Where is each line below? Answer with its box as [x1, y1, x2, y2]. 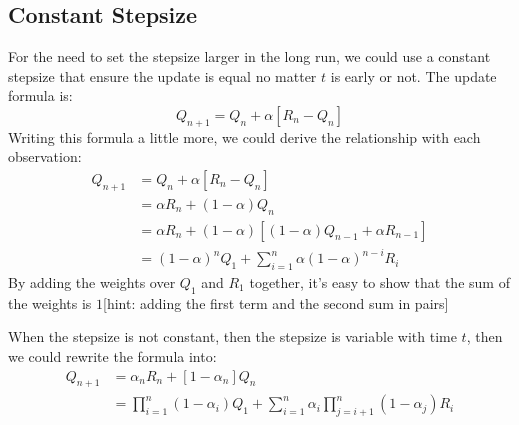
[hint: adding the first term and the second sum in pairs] [103, 292, 449, 313]
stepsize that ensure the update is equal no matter [8, 65, 317, 86]
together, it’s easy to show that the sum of [249, 271, 510, 292]
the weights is [8, 292, 92, 313]
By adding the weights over [8, 271, 176, 292]
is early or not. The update [330, 65, 497, 86]
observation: [8, 146, 82, 167]
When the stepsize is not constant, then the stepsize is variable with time [8, 326, 457, 347]
